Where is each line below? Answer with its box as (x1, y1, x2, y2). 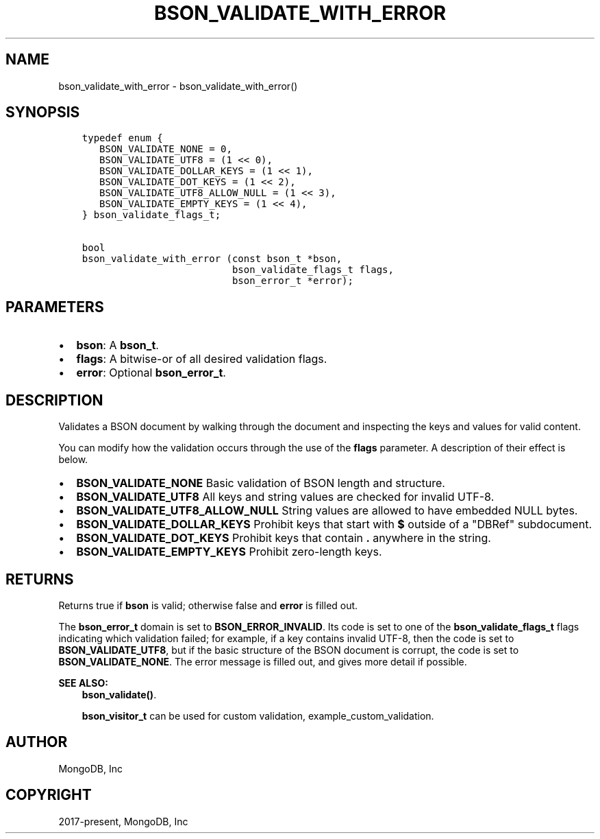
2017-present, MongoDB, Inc (58, 815, 188, 827)
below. (58, 453, 88, 466)
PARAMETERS (5, 298, 104, 316)
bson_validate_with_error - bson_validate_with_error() (58, 80, 298, 92)
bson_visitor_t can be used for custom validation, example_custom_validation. (82, 709, 434, 722)
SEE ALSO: (58, 676, 108, 689)
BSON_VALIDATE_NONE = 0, (99, 143, 232, 155)
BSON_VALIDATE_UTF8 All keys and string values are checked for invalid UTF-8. (76, 490, 495, 504)
